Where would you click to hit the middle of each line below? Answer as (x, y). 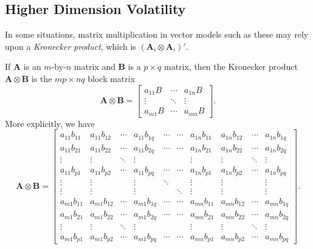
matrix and (95, 67)
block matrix (112, 78)
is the (42, 78)
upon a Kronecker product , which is (71, 46)
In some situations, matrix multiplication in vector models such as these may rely (157, 34)
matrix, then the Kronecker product (231, 67)
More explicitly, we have (50, 123)
